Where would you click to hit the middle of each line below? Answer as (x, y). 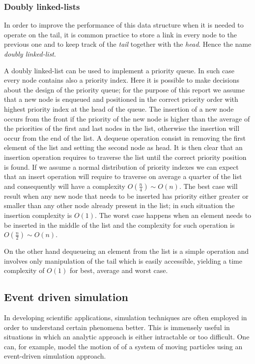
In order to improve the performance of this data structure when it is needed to (124, 25)
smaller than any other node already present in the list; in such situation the (119, 205)
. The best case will (208, 186)
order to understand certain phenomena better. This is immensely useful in (117, 327)
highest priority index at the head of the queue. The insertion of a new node (119, 108)
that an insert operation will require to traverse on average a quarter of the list (123, 176)
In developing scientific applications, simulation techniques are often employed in (126, 318)
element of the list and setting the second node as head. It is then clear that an (123, 147)
